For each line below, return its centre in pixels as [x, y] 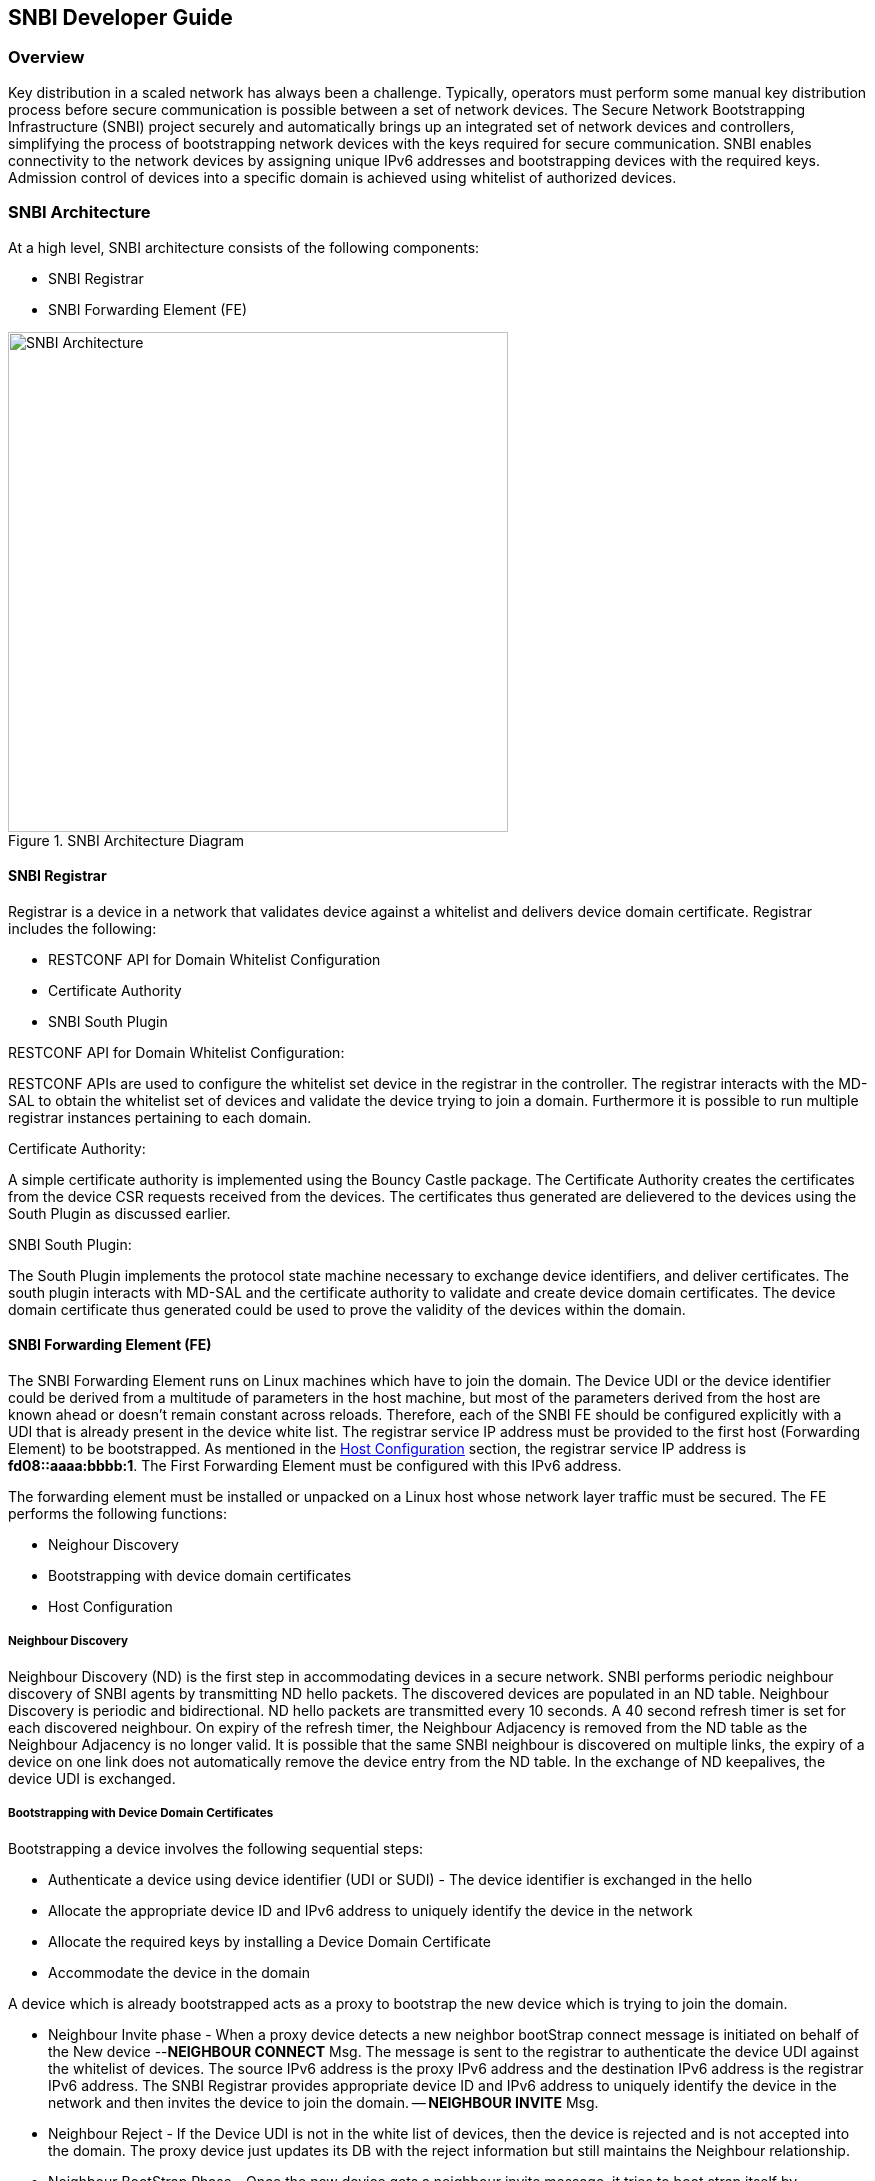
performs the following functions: [117, 1513]
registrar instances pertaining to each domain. [160, 1117]
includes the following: [82, 928]
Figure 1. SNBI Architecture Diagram [126, 840]
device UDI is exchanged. [92, 1778]
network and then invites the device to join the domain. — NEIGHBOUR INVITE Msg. [323, 2102]
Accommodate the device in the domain [179, 1972]
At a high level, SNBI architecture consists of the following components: [244, 247]
